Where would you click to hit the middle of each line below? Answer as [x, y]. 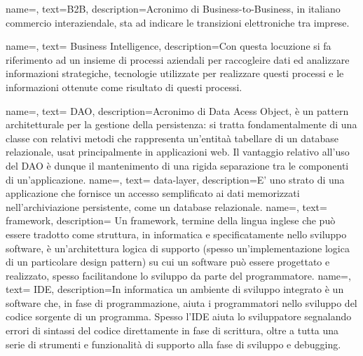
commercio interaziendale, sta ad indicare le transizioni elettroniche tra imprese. [178, 22]
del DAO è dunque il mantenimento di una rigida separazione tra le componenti [177, 165]
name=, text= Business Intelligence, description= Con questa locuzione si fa [169, 46]
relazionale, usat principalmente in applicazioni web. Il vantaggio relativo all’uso [178, 152]
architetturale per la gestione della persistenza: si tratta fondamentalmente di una [181, 124]
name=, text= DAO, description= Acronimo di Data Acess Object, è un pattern [177, 110]
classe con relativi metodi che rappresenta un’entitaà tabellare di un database [172, 138]
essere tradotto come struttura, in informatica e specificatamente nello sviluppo [176, 234]
